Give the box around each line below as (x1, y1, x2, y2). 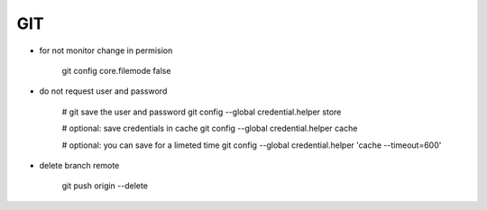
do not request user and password (39, 86, 168, 96)
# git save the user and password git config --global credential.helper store (61, 106, 342, 117)
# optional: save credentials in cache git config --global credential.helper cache (61, 123, 358, 134)
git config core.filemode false (61, 65, 171, 76)
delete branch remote (39, 160, 120, 170)
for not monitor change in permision (39, 45, 173, 56)
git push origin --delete (61, 180, 149, 191)
